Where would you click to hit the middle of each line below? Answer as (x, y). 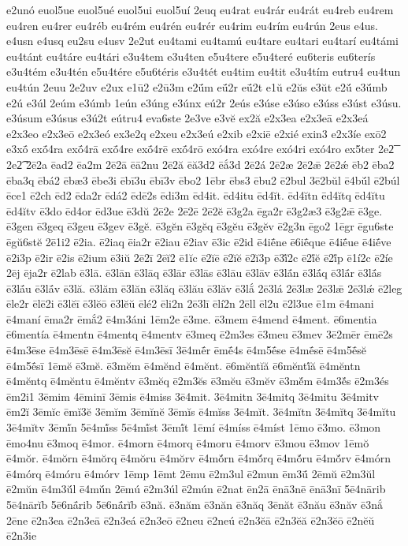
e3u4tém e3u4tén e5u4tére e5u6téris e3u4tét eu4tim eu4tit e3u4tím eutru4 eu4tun (204, 71)
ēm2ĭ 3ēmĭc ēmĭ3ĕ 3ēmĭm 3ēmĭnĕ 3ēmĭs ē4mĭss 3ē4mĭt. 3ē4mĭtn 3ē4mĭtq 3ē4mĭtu (201, 411)
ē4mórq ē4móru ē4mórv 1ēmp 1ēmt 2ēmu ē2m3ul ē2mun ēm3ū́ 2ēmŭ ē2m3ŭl (191, 473)
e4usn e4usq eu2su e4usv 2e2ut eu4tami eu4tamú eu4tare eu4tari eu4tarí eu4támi (202, 41)
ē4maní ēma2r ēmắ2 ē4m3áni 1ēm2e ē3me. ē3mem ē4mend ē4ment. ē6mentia (192, 318)
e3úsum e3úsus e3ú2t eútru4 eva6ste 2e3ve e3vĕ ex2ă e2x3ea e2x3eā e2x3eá (187, 118)
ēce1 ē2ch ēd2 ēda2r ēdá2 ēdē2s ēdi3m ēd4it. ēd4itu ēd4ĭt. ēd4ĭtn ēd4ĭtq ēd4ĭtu (196, 195)
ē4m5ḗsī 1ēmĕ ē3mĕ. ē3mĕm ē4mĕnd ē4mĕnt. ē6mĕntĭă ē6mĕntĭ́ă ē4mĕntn (184, 365)
